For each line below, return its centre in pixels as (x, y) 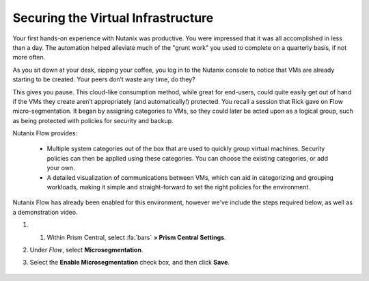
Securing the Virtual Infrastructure (113, 18)
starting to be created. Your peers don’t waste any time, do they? (104, 79)
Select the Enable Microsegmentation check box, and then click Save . (130, 263)
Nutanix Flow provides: (45, 133)
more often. (29, 57)
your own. (61, 168)
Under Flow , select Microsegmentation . (86, 250)
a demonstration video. (45, 212)
